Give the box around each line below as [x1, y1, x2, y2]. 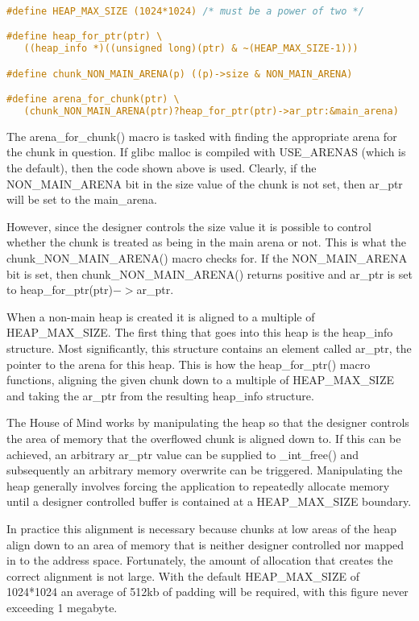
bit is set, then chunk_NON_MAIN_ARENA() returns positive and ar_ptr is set [6, 265, 413, 282]
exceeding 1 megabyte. [6, 598, 118, 615]
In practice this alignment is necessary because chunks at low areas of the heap [6, 520, 396, 536]
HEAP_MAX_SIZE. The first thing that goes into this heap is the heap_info [6, 324, 393, 341]
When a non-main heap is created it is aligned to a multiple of [6, 308, 315, 325]
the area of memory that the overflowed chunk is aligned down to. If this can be [6, 429, 401, 446]
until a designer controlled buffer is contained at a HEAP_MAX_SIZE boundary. [6, 493, 412, 510]
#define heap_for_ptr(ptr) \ [6, 31, 163, 43]
